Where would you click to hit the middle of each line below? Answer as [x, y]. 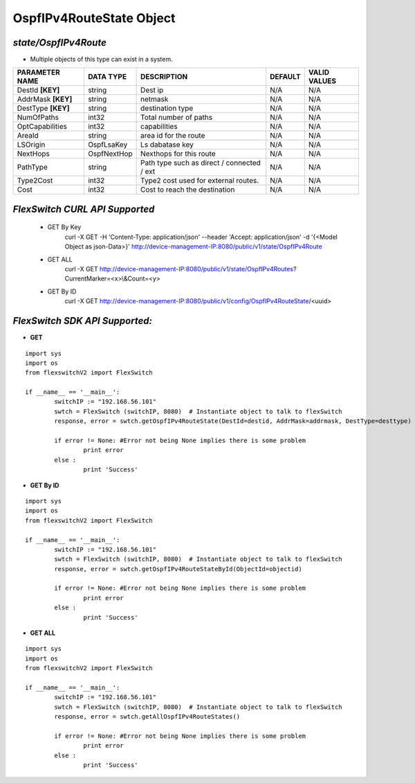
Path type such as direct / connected [201, 163]
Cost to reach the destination [188, 190]
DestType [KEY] [43, 109]
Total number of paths [177, 118]
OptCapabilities [42, 127]
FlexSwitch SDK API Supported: [82, 321]
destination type [167, 109]
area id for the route [173, 136]
